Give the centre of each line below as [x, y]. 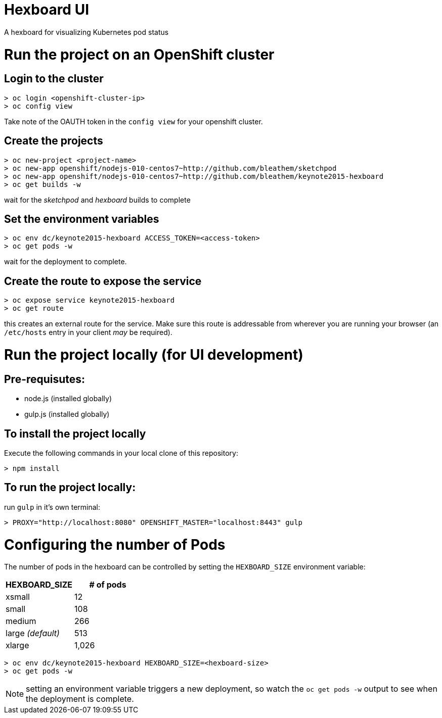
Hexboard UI [47, 10]
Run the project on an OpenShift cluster [139, 54]
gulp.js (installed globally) [67, 414]
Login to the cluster [54, 79]
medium [21, 621]
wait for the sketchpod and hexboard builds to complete [97, 200]
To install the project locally [75, 434]
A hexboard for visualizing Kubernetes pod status [86, 32]
